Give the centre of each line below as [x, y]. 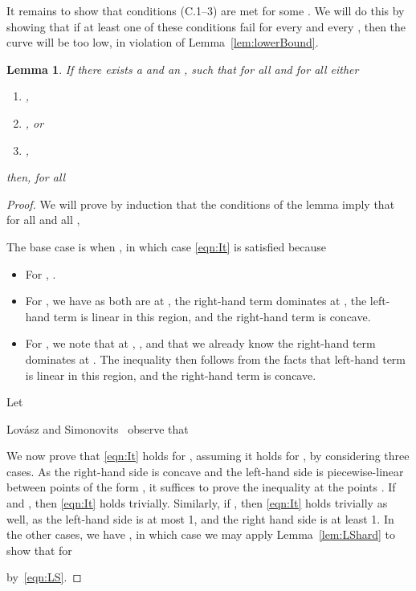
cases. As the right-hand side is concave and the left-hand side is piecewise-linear [205, 471]
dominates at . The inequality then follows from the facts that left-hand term [215, 359]
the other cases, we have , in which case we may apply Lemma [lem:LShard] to [201, 534]
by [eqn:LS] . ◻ [44, 577]
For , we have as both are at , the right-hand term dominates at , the [196, 301]
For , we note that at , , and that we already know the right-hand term [200, 343]
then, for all [36, 177]
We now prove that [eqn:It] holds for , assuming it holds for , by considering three [208, 456]
